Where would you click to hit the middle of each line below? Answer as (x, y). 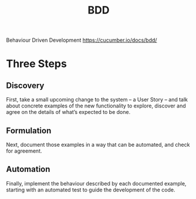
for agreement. (24, 151)
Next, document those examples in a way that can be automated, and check (98, 145)
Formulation (29, 131)
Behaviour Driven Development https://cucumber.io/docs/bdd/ (82, 40)
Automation (28, 169)
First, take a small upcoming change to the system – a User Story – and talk (97, 100)
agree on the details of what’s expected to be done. (68, 112)
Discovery (25, 85)
